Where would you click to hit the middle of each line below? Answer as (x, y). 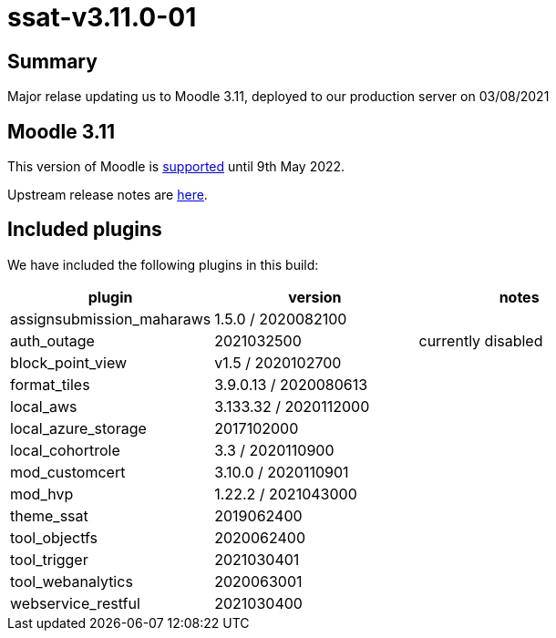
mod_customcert (68, 472)
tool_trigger (49, 559)
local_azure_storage (78, 428)
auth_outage (52, 340)
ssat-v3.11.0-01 (102, 17)
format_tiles (50, 384)
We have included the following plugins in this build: (163, 264)
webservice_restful (75, 603)
